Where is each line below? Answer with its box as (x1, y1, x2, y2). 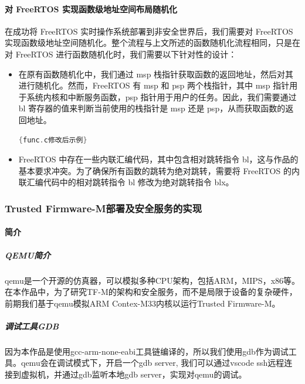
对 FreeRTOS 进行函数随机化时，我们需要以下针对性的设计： (5, 47, 237, 60)
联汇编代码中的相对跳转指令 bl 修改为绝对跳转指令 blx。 (18, 176, 234, 188)
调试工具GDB (5, 320, 59, 332)
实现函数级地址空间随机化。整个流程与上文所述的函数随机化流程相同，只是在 (5, 36, 300, 49)
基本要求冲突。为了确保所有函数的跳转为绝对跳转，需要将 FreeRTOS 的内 (18, 164, 300, 176)
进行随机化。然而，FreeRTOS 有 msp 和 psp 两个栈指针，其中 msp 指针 (18, 79, 290, 91)
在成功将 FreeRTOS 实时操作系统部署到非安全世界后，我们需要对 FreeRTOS (5, 25, 293, 37)
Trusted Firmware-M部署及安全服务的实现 (5, 201, 202, 215)
